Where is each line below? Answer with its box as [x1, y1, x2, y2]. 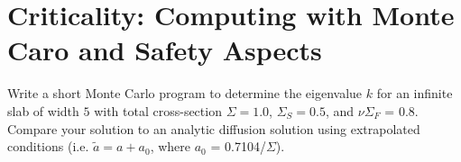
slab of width [7, 101, 79, 120]
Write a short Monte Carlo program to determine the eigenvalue [7, 84, 363, 103]
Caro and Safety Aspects [7, 31, 322, 68]
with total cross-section [94, 101, 222, 120]
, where [150, 137, 191, 156]
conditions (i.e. [7, 137, 89, 156]
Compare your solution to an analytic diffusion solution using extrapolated [7, 119, 420, 138]
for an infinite [376, 84, 453, 103]
